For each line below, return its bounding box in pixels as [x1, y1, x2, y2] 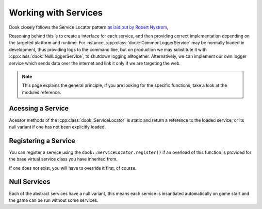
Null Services [9, 177, 50, 186]
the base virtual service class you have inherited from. [9, 156, 117, 162]
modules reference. [22, 89, 62, 95]
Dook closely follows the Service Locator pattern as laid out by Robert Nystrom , [9, 24, 168, 30]
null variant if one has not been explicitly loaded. [9, 124, 106, 129]
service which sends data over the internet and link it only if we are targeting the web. [9, 60, 181, 66]
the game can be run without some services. [9, 197, 98, 203]
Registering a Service [9, 136, 75, 145]
